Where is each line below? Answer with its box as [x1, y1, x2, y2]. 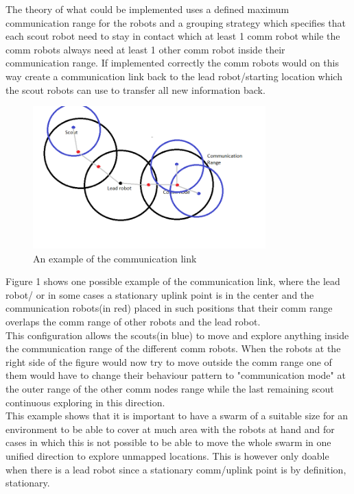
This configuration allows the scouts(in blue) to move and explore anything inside [5, 328, 349, 342]
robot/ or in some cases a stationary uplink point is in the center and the [5, 287, 314, 301]
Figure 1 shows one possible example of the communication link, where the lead [5, 274, 340, 288]
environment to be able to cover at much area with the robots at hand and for [5, 421, 335, 436]
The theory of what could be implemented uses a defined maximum [5, 2, 290, 16]
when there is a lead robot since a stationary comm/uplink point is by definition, [5, 462, 346, 476]
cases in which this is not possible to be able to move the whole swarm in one [5, 435, 331, 449]
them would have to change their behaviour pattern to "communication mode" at [5, 368, 346, 382]
